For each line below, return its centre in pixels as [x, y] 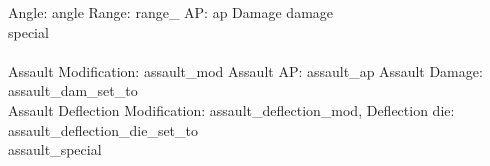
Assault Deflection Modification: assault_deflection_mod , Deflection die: [231, 109]
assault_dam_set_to [73, 90]
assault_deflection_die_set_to [103, 129]
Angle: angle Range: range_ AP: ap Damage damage [171, 12]
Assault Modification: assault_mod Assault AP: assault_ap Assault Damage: [245, 70]
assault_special [55, 149]
